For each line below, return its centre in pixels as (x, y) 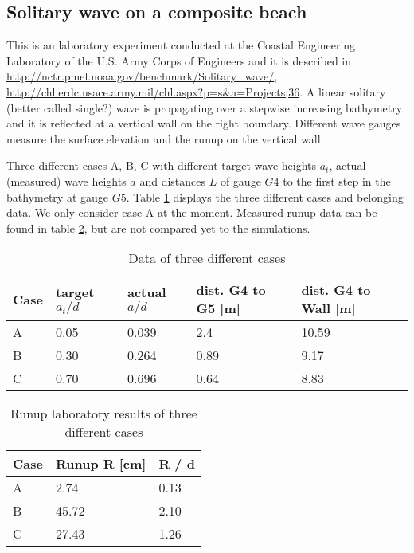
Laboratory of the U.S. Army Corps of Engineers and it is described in (179, 60)
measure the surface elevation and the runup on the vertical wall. (165, 138)
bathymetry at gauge (57, 196)
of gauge (240, 180)
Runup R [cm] (101, 464)
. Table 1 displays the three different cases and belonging (265, 196)
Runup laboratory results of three (104, 414)
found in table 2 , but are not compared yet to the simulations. (158, 227)
